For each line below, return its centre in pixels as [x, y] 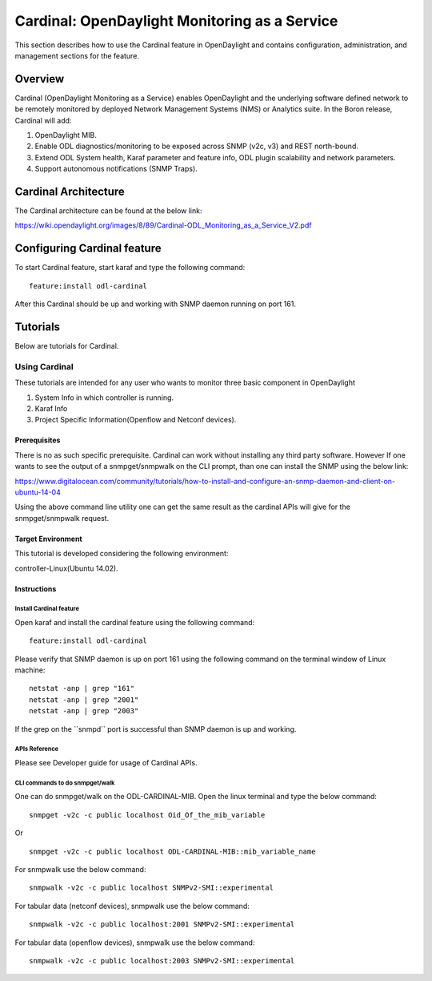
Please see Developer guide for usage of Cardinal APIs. [106, 763]
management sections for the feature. [77, 55]
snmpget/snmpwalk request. [62, 518]
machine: [30, 670]
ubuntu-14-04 [38, 492]
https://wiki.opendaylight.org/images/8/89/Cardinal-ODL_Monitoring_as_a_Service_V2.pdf [163, 225]
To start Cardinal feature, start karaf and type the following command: [130, 268]
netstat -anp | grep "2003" [84, 711]
